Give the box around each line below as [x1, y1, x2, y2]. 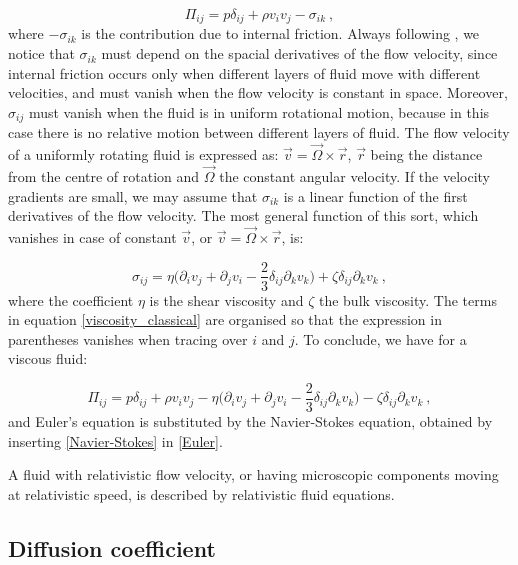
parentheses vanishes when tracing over [8, 328, 248, 349]
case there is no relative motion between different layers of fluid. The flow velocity [8, 122, 510, 143]
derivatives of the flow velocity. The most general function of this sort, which [8, 205, 479, 226]
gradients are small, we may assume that [8, 185, 258, 206]
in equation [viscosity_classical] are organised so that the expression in [8, 309, 442, 330]
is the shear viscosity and [149, 289, 304, 310]
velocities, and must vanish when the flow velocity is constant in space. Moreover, [8, 82, 508, 103]
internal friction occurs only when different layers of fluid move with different [8, 62, 481, 83]
